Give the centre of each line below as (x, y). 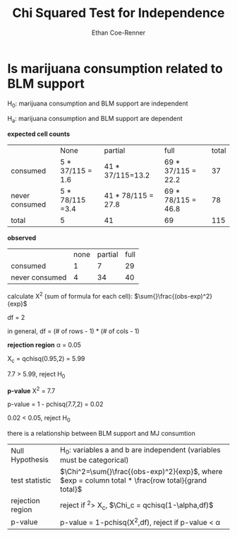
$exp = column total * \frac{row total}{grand (133, 480)
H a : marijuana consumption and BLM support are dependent (95, 120)
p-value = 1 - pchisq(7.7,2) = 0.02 (55, 404)
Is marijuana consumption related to (115, 68)
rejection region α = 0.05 (44, 345)
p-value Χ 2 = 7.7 (31, 390)
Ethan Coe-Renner (119, 33)
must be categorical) (94, 460)
